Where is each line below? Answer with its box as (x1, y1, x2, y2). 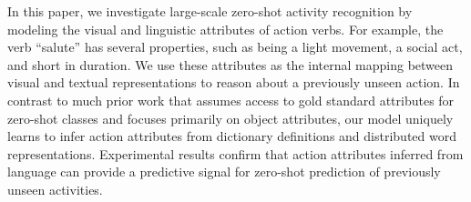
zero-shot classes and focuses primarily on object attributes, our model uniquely (7, 108, 454, 127)
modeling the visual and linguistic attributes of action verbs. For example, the (7, 19, 444, 38)
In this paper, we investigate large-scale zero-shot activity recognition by (7, 2, 413, 20)
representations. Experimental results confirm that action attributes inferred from (7, 144, 464, 163)
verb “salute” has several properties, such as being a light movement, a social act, (7, 37, 463, 56)
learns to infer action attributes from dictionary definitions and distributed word (7, 126, 456, 146)
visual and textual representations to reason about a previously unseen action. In (7, 73, 460, 92)
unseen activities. (7, 179, 103, 198)
